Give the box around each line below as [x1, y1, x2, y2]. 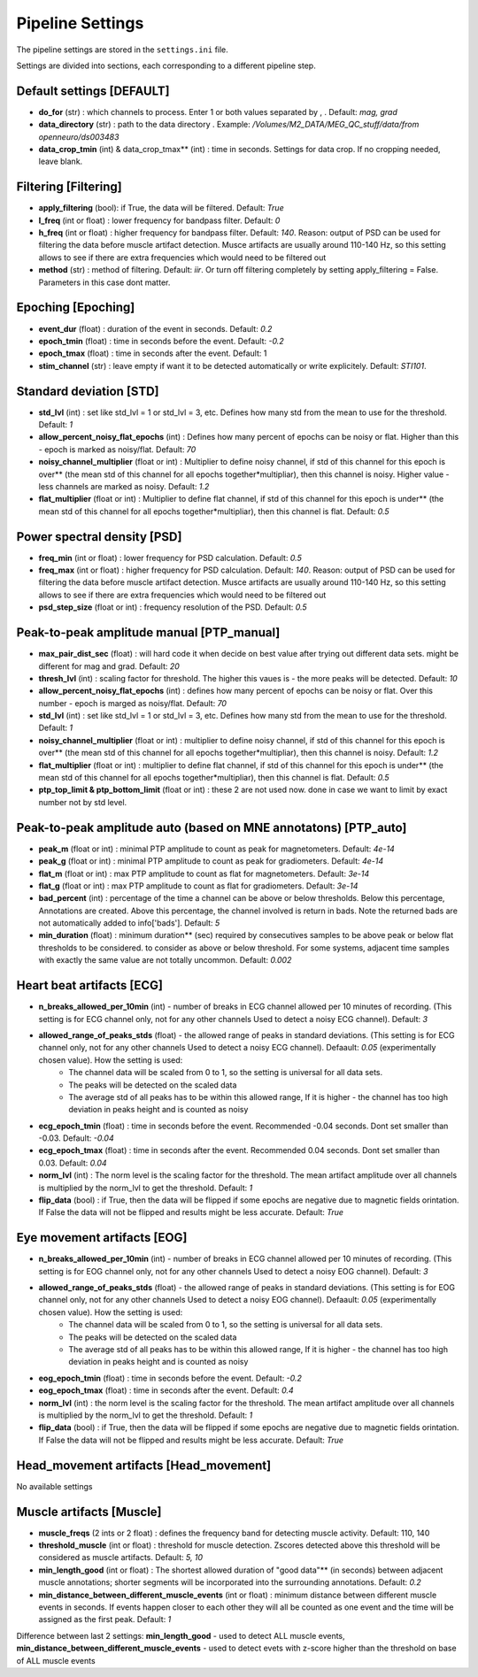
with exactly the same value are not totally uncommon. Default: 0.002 [38, 955, 292, 965]
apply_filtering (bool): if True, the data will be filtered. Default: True [38, 203, 284, 213]
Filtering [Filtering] [16, 180, 123, 195]
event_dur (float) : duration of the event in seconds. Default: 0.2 [38, 323, 273, 334]
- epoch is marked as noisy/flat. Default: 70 [38, 443, 197, 455]
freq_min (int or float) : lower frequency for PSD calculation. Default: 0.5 [38, 552, 303, 563]
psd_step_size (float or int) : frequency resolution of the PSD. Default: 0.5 [38, 602, 307, 612]
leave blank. [38, 156, 83, 167]
